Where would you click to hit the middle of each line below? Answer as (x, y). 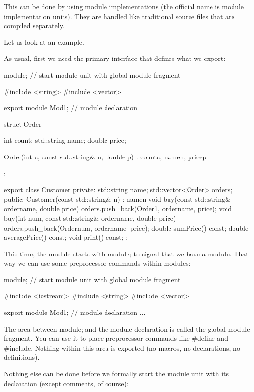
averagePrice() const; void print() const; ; (66, 237)
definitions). (22, 357)
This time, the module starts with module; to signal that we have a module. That (126, 253)
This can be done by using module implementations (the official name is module (124, 6)
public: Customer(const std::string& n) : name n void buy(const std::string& (117, 199)
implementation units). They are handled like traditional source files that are (119, 16)
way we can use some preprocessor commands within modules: (97, 263)
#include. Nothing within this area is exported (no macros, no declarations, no (122, 347)
